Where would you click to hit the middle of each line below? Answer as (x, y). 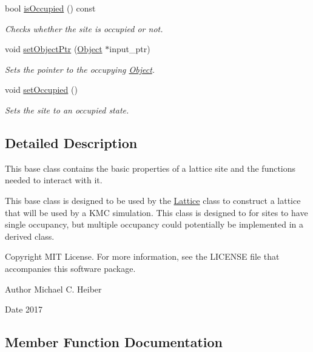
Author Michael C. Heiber (53, 289)
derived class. (30, 236)
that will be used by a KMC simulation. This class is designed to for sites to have (156, 212)
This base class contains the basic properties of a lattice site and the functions (150, 168)
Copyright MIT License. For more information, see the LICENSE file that (142, 256)
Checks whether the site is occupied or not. (84, 28)
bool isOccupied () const (50, 8)
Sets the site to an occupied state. (67, 110)
